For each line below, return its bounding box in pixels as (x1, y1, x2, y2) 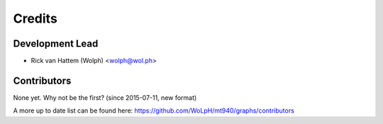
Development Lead (13, 38, 99, 50)
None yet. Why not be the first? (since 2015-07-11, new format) (13, 93, 197, 102)
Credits (13, 11, 58, 26)
